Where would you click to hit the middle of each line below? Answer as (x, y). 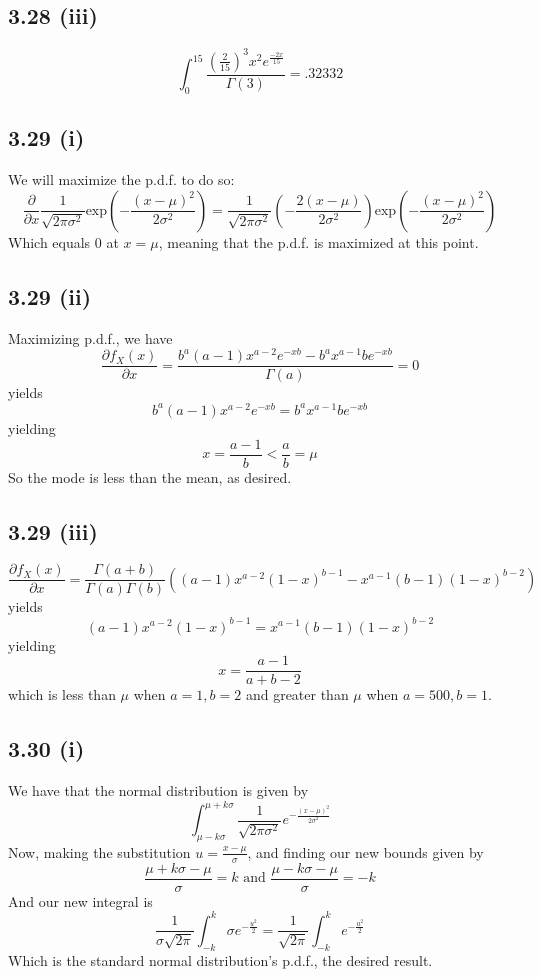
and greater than (297, 694)
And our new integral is (80, 900)
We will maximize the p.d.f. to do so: (121, 179)
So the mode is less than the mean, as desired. (150, 476)
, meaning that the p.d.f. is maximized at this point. (318, 241)
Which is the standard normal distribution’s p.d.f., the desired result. (220, 959)
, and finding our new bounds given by (365, 851)
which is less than (62, 694)
